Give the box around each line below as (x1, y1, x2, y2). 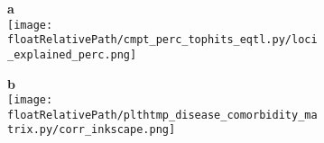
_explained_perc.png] (7, 48, 137, 61)
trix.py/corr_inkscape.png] (7, 123, 176, 137)
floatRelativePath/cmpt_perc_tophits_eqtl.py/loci (7, 33, 318, 47)
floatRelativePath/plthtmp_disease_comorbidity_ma (7, 108, 318, 121)
